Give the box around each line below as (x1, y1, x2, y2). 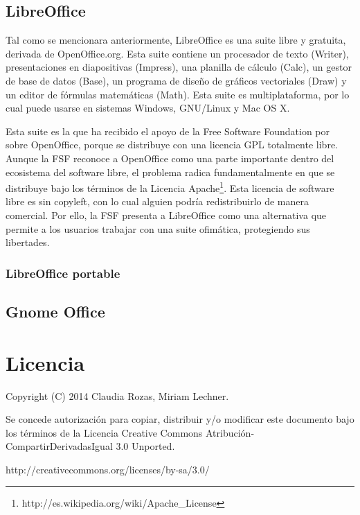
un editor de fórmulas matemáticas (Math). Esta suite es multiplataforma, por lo (6, 87, 350, 101)
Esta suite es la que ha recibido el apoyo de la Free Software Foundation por (6, 123, 330, 138)
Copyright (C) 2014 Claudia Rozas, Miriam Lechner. (6, 388, 229, 403)
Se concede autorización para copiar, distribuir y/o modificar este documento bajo (6, 412, 354, 426)
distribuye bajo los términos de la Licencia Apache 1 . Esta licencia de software (6, 179, 334, 195)
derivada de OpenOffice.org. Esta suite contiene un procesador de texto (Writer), (6, 46, 349, 60)
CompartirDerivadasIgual (6, 439, 113, 453)
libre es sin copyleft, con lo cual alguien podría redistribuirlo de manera (6, 194, 309, 209)
